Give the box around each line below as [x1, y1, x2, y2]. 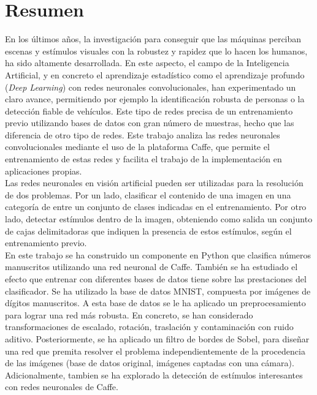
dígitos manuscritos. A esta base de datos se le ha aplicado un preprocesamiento [5, 296, 306, 309]
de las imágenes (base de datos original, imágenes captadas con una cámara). [5, 356, 294, 369]
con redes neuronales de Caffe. [5, 380, 118, 393]
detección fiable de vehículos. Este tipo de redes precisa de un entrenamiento [5, 104, 293, 117]
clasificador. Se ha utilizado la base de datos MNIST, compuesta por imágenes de [5, 284, 311, 297]
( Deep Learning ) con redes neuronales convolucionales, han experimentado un [5, 80, 296, 93]
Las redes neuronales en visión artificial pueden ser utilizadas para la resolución [5, 176, 304, 189]
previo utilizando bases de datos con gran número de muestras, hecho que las [5, 116, 294, 129]
